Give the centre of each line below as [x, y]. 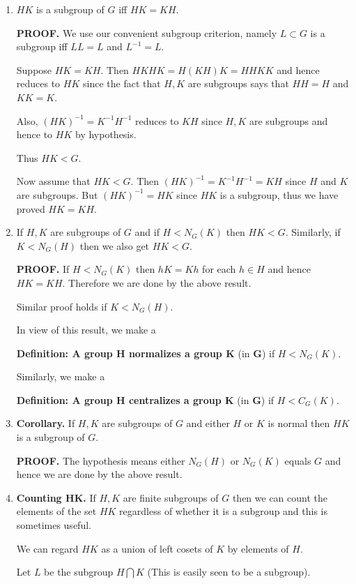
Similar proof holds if [62, 306]
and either [208, 423]
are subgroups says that [238, 83]
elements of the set [56, 511]
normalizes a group [175, 353]
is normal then [299, 423]
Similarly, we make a [61, 376]
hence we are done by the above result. [99, 474]
